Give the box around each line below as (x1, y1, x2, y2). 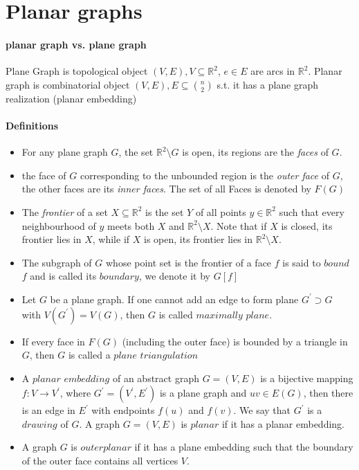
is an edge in (21, 403, 75, 417)
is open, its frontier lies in (143, 232, 253, 246)
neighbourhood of (21, 218, 96, 233)
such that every (279, 204, 344, 219)
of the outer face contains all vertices (21, 453, 178, 468)
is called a (68, 347, 111, 362)
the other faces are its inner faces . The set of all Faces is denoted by (21, 181, 311, 196)
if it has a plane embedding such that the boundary (134, 440, 353, 454)
